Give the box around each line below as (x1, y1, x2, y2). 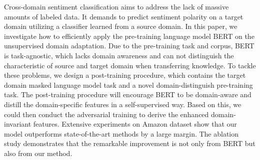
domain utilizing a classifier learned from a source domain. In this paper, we (4, 21, 237, 31)
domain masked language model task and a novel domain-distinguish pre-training (4, 79, 253, 90)
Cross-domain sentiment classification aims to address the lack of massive (4, 1, 229, 11)
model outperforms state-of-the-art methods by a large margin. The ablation (4, 128, 239, 139)
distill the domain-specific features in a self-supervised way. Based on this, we (4, 99, 241, 109)
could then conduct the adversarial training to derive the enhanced (4, 109, 209, 119)
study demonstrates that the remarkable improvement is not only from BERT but (4, 138, 255, 149)
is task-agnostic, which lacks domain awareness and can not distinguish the (4, 50, 234, 60)
